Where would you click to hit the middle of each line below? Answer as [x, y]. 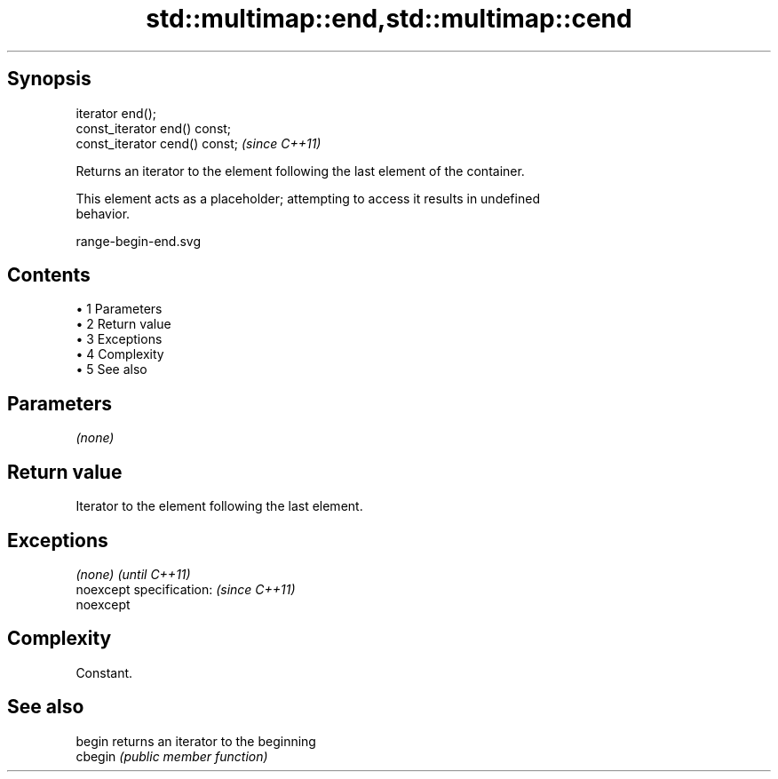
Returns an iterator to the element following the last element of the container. [300, 171]
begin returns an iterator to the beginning [196, 741]
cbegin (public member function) [172, 756]
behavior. [103, 213]
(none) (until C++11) [133, 574]
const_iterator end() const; [154, 128]
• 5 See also [111, 370]
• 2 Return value [123, 324]
